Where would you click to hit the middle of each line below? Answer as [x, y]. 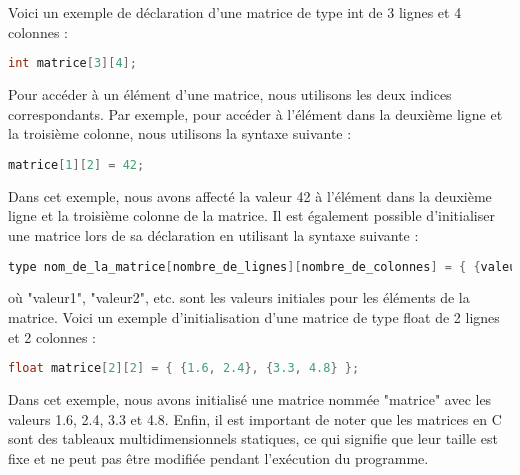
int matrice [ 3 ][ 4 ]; [72, 63]
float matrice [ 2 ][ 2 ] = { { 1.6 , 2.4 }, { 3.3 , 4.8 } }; [184, 368]
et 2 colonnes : [52, 336]
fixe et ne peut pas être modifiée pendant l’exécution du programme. [218, 457]
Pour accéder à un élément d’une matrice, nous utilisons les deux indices [230, 94]
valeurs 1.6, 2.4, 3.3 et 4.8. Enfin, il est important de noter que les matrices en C [255, 418]
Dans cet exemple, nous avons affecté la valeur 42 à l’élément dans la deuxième [250, 195]
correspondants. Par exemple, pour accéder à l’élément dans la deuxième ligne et [255, 113]
